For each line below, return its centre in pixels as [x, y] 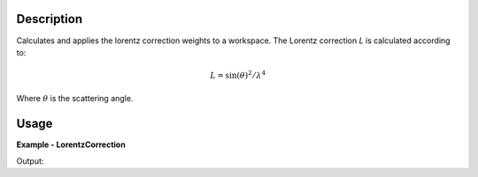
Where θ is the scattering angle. [75, 99]
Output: [30, 161]
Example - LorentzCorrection [71, 144]
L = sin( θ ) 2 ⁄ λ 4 [238, 75]
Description [50, 19]
